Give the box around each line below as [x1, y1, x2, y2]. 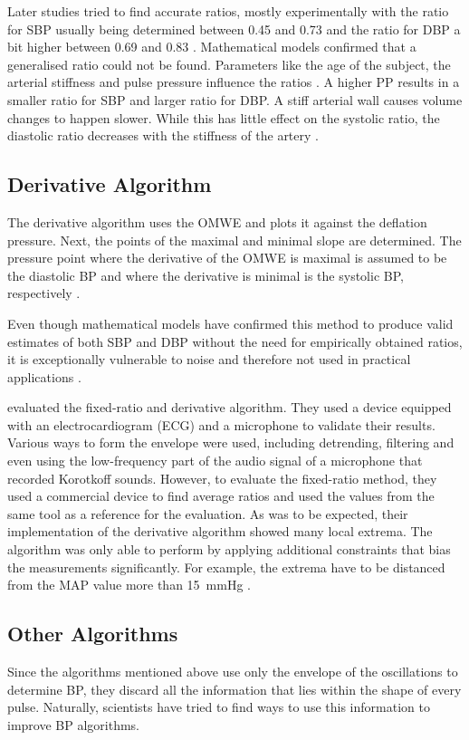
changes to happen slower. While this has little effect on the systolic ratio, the [7, 108, 440, 127]
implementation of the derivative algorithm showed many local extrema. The [7, 522, 433, 541]
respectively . [7, 284, 81, 303]
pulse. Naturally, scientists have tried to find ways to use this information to [7, 697, 430, 716]
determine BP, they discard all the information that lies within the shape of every [7, 679, 462, 698]
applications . [7, 367, 81, 386]
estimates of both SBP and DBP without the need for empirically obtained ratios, [7, 332, 463, 351]
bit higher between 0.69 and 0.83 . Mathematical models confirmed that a [7, 37, 416, 56]
